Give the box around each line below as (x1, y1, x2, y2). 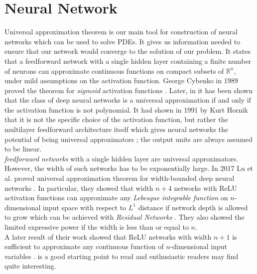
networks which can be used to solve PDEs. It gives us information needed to (4, 36, 241, 46)
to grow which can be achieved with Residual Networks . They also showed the (4, 212, 245, 222)
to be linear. (4, 143, 42, 154)
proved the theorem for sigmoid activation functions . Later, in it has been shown (4, 85, 253, 95)
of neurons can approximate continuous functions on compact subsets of (4, 65, 224, 76)
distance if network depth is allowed (138, 202, 248, 212)
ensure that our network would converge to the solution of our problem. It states (4, 46, 251, 56)
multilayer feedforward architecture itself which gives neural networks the (4, 124, 228, 135)
